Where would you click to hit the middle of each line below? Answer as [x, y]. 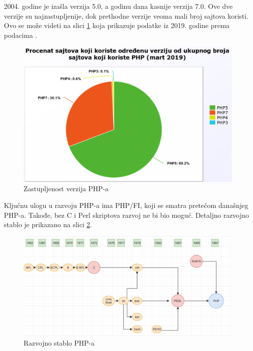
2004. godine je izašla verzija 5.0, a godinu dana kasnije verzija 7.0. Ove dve [118, 6]
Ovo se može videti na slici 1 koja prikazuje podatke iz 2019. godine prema [117, 25]
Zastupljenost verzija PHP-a [66, 189]
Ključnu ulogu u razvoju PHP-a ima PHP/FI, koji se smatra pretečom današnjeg [126, 205]
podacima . [21, 35]
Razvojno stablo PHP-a [59, 342]
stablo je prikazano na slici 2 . [48, 224]
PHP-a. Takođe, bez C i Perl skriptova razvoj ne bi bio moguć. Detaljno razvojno [126, 215]
